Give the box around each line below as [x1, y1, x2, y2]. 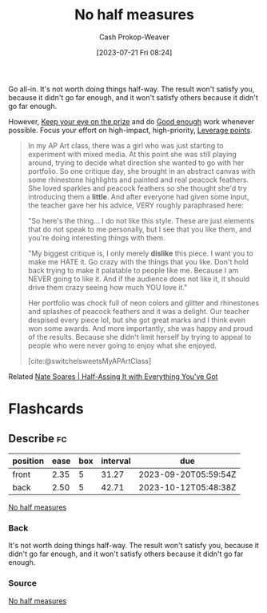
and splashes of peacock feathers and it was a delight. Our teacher [27, 306, 250, 316]
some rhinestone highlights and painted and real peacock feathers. [27, 175, 249, 184]
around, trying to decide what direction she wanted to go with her [27, 158, 245, 167]
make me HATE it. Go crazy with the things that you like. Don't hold [27, 256, 249, 266]
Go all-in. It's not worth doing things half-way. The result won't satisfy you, [8, 84, 255, 94]
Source [8, 578, 38, 589]
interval [101, 455, 131, 466]
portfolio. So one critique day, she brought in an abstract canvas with [27, 166, 256, 175]
